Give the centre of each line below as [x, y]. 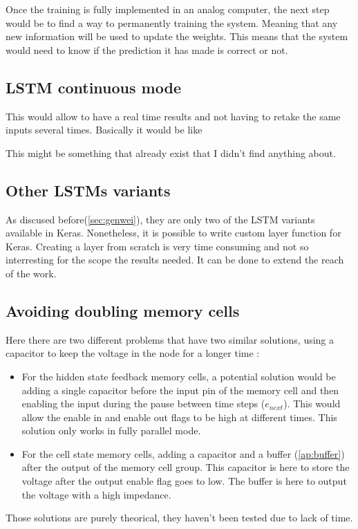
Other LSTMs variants [88, 190]
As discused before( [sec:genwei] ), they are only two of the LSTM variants [160, 219]
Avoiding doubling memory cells [123, 310]
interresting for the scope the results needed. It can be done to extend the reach [175, 260]
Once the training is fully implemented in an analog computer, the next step [168, 9]
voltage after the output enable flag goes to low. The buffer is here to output [184, 481]
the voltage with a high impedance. [96, 494]
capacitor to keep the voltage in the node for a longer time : [133, 353]
